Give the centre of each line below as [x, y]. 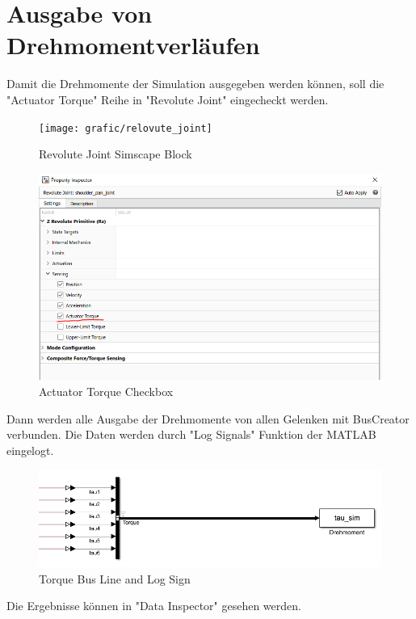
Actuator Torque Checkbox [106, 391]
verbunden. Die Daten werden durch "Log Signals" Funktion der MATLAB [191, 434]
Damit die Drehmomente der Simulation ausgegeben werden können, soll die [195, 84]
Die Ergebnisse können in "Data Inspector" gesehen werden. [154, 606]
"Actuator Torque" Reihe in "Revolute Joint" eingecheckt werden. [168, 99]
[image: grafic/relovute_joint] [126, 128]
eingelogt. [30, 450]
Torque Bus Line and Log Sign [115, 578]
